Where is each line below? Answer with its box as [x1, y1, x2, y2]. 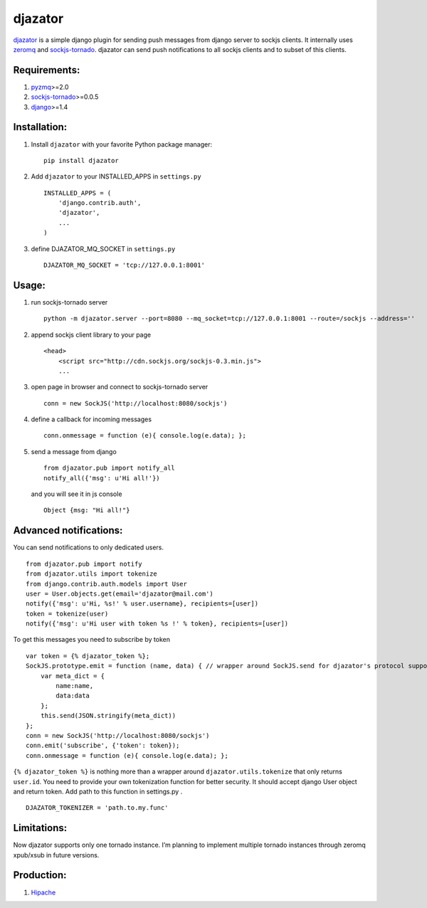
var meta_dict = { [40, 672, 105, 680]
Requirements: [13, 64, 80, 76]
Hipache [31, 888, 56, 897]
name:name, [56, 682, 94, 690]
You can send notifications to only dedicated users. [13, 543, 164, 551]
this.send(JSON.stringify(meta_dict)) [40, 712, 176, 720]
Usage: [13, 279, 46, 291]
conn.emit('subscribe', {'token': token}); [26, 741, 180, 750]
